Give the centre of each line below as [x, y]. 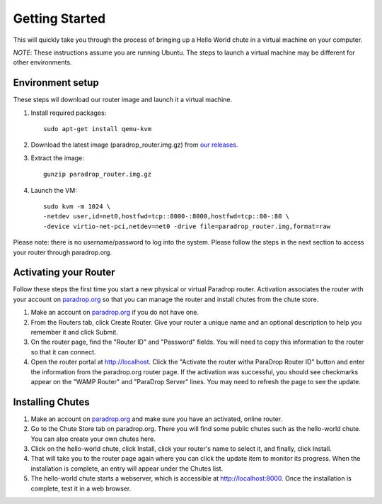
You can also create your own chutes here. [93, 439]
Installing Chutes [51, 402]
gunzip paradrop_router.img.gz [98, 174]
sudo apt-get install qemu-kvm [98, 129]
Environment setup [56, 83]
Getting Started [59, 18]
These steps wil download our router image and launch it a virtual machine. [123, 100]
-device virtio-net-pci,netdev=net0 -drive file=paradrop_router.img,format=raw [187, 226]
